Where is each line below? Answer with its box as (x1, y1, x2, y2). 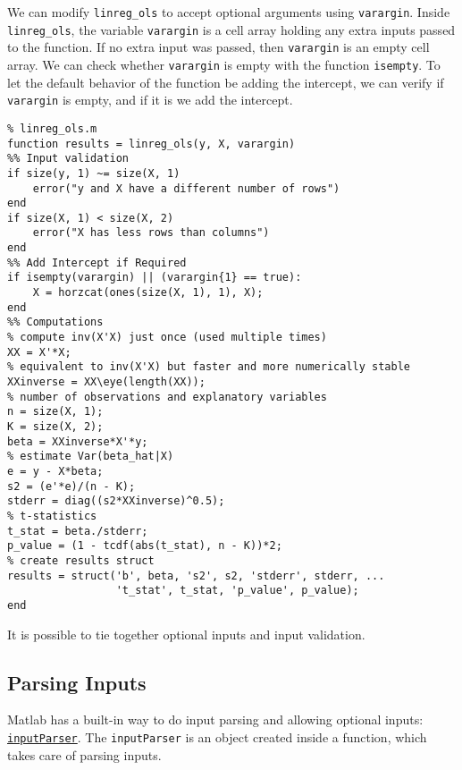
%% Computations (7, 316, 104, 329)
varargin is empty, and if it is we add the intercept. (7, 90, 293, 109)
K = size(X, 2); (7, 420, 104, 433)
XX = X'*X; (7, 345, 71, 359)
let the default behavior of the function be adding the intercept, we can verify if (7, 72, 444, 91)
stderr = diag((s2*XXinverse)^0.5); (7, 495, 225, 508)
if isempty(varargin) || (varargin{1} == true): (7, 271, 302, 284)
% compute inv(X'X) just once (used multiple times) (7, 331, 327, 344)
